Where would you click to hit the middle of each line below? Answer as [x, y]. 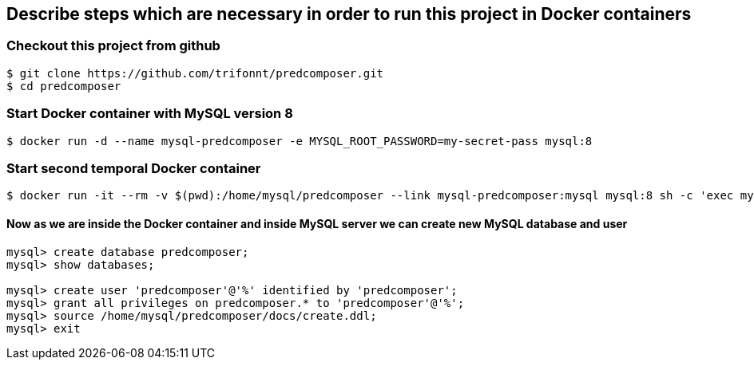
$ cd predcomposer [64, 86]
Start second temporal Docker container [134, 168]
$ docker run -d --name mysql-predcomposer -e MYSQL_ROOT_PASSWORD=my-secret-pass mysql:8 [300, 141]
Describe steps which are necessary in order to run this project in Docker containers [349, 14]
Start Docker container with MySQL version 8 [150, 114]
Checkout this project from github [113, 46]
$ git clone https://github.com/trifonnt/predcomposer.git [195, 73]
